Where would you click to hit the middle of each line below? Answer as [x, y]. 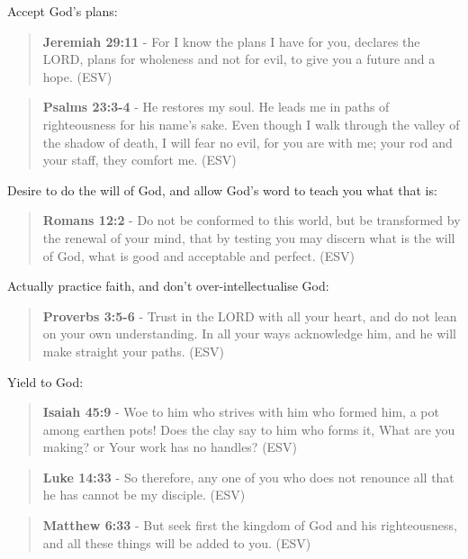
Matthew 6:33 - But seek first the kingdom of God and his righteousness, [250, 525]
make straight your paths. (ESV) [133, 351]
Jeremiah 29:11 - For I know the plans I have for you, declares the [231, 41]
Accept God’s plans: [63, 11]
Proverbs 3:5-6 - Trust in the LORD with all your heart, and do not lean [250, 316]
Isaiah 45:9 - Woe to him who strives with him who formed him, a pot [241, 412]
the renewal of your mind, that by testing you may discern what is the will [249, 237]
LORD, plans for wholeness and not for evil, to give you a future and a [239, 59]
